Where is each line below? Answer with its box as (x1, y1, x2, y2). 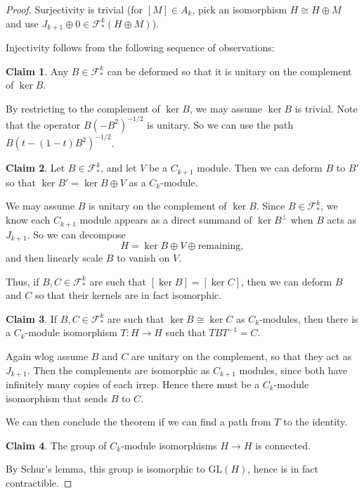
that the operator (6, 117, 81, 132)
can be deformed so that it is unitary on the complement (107, 63, 352, 78)
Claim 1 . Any (6, 63, 69, 78)
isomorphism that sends (6, 390, 108, 405)
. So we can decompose (27, 226, 126, 241)
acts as (327, 212, 356, 227)
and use (6, 15, 39, 30)
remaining (197, 241, 241, 251)
